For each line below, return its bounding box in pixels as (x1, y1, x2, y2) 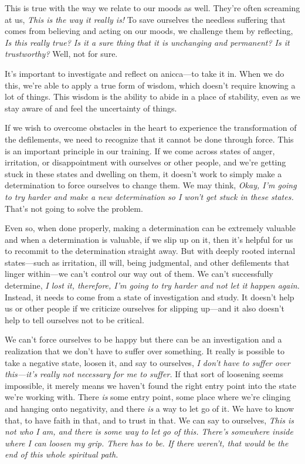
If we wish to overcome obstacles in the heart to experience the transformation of (5, 121, 297, 134)
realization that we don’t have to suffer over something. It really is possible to (5, 345, 284, 357)
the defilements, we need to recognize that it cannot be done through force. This (5, 133, 294, 145)
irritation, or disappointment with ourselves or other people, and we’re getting (5, 156, 286, 168)
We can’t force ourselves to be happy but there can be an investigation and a (5, 333, 282, 346)
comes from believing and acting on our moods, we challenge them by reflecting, (5, 25, 293, 37)
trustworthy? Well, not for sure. (5, 48, 118, 60)
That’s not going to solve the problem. (5, 202, 143, 214)
